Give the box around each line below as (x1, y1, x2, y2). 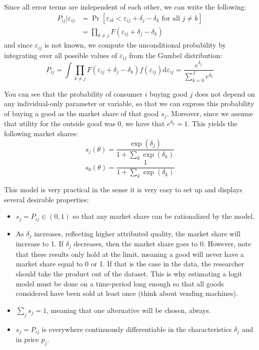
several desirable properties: (4, 194, 89, 204)
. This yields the (187, 118, 237, 129)
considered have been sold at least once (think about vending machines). (15, 288, 238, 298)
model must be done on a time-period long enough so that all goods (15, 278, 224, 288)
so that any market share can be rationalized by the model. (72, 211, 255, 221)
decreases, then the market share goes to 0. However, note (73, 238, 251, 249)
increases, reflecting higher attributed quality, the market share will (34, 228, 240, 238)
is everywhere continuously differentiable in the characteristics (41, 323, 232, 334)
